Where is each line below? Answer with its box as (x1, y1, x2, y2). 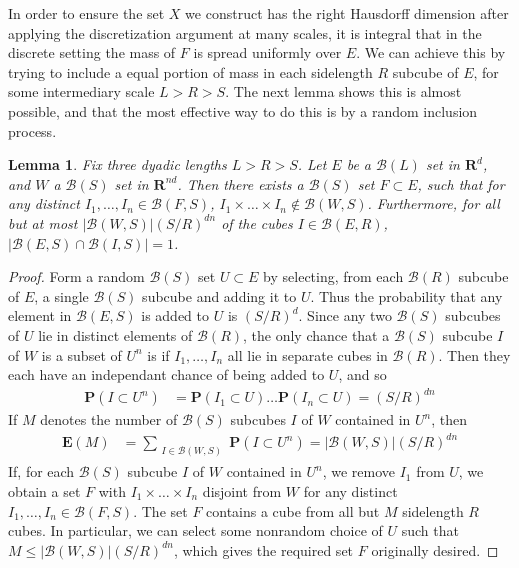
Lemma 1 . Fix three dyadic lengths (8, 154, 227, 175)
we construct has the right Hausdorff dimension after (185, 3, 509, 23)
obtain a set (8, 480, 81, 501)
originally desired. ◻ (371, 539, 499, 560)
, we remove (322, 461, 395, 482)
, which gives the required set (173, 539, 354, 560)
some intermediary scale (8, 81, 155, 102)
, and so (338, 364, 387, 385)
